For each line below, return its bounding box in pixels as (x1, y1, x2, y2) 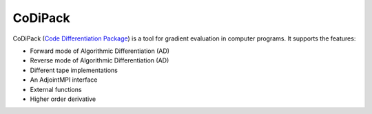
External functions (30, 85, 82, 93)
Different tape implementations (30, 66, 118, 74)
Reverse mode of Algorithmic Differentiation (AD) (30, 56, 169, 65)
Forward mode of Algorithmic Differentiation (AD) (30, 47, 170, 55)
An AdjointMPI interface (30, 76, 98, 84)
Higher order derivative (30, 95, 96, 103)
